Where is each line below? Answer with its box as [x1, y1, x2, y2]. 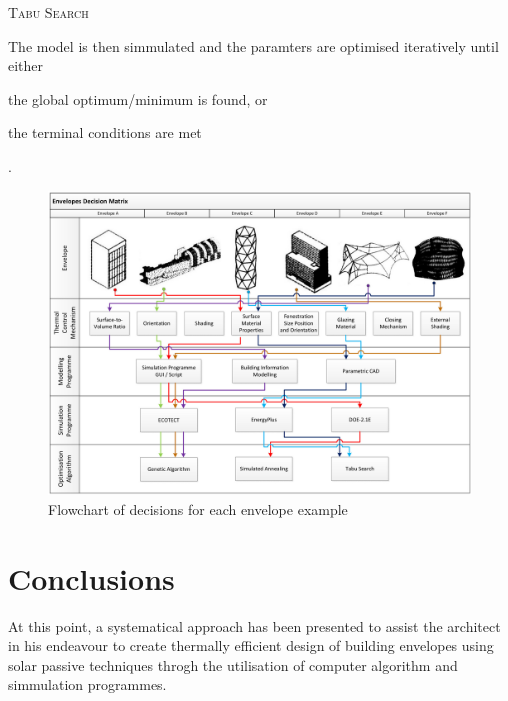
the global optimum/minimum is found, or [8, 88, 268, 109]
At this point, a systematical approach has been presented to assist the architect [8, 615, 501, 636]
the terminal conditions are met [8, 122, 202, 143]
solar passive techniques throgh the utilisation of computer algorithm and [8, 654, 458, 675]
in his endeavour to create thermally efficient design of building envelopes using [8, 635, 494, 656]
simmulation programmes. [8, 674, 167, 695]
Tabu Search [8, 2, 89, 22]
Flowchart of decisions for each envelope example [48, 498, 348, 519]
